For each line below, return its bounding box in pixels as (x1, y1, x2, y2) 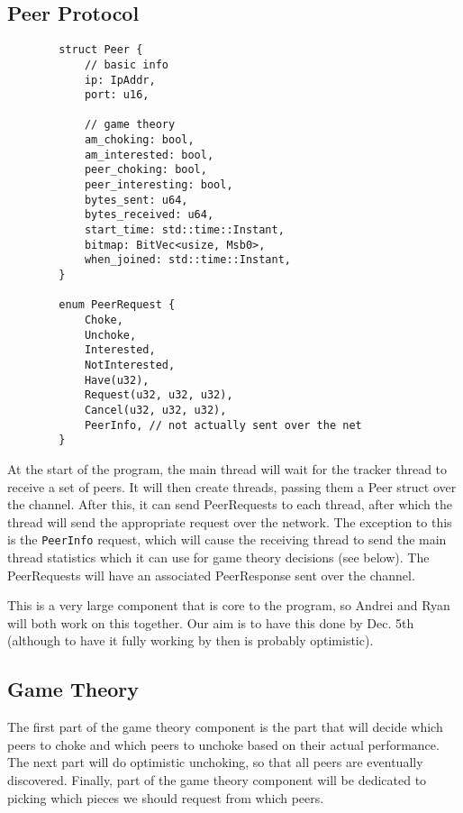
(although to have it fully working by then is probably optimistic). (7, 631, 374, 650)
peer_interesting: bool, (84, 178, 233, 192)
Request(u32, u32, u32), (84, 388, 233, 402)
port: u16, (84, 88, 150, 102)
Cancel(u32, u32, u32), (84, 403, 227, 416)
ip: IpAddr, (84, 73, 156, 87)
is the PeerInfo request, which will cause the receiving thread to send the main (7, 530, 447, 549)
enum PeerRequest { (59, 298, 176, 312)
